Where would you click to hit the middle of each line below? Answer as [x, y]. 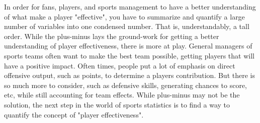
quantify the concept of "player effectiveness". [74, 114]
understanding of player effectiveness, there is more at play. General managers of [128, 46]
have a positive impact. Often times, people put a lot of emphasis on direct [120, 65]
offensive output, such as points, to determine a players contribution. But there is [129, 75]
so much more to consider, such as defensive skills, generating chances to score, [125, 85]
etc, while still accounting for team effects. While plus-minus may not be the [122, 95]
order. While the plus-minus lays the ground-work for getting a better [112, 36]
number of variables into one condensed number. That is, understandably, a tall [127, 26]
